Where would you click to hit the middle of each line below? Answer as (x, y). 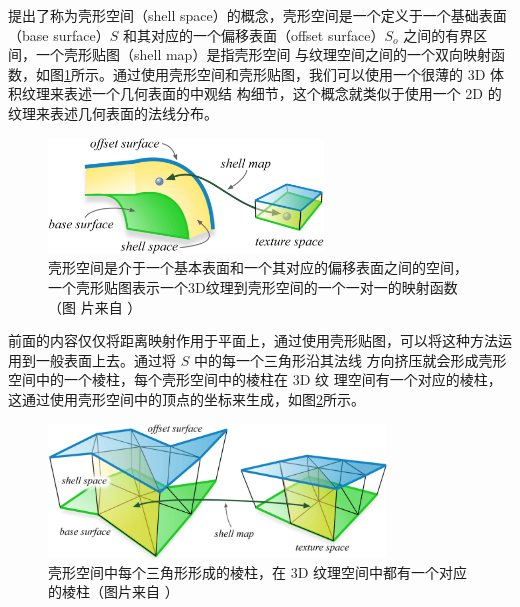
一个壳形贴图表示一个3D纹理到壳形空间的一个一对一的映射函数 (253, 287)
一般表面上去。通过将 (105, 359)
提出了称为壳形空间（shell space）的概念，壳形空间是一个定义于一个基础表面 (257, 15)
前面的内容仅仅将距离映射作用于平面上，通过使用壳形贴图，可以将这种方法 (253, 340)
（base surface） (59, 34)
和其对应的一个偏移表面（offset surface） (253, 34)
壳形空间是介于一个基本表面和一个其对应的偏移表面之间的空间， (258, 267)
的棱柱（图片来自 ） (113, 591)
